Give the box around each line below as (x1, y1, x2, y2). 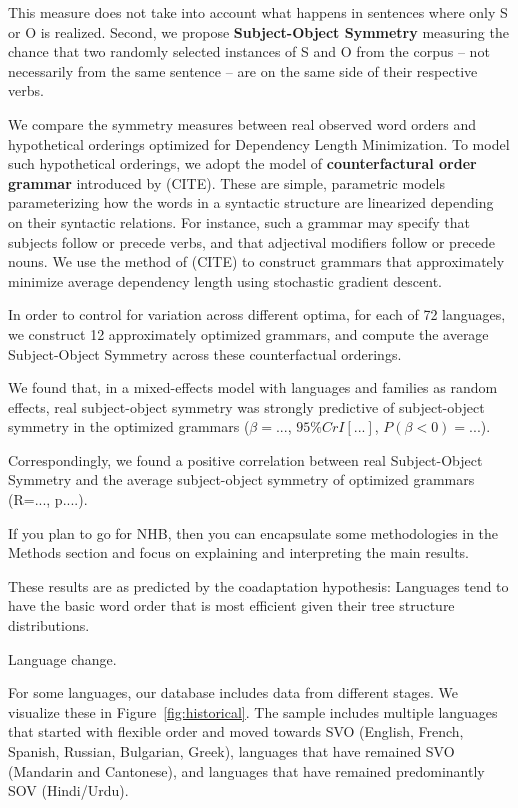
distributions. (8, 615, 90, 636)
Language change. (8, 648, 117, 669)
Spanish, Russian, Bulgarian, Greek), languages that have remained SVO (8, 741, 455, 761)
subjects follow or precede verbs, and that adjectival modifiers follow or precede (8, 231, 496, 252)
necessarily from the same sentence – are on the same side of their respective (8, 60, 478, 81)
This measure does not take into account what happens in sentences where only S (8, 2, 508, 22)
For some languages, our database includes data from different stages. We (8, 682, 458, 703)
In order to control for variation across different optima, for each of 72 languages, (8, 304, 506, 325)
